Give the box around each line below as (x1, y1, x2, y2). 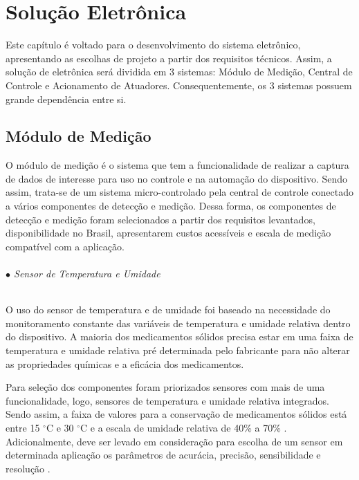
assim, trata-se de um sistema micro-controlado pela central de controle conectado (6, 185, 353, 199)
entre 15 (6, 421, 40, 434)
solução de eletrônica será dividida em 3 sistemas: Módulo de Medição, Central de (6, 64, 353, 79)
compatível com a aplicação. (6, 239, 125, 253)
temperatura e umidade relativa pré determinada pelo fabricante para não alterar (6, 343, 350, 358)
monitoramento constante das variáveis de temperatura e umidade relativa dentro (6, 315, 351, 330)
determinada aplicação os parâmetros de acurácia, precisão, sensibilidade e (6, 447, 321, 462)
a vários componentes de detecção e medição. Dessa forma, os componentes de (6, 199, 336, 213)
